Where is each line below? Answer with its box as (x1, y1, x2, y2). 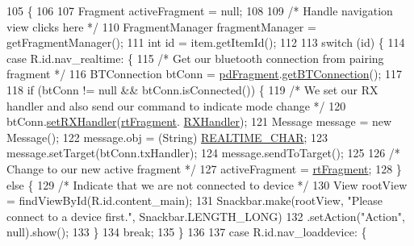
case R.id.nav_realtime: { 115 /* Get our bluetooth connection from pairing (6, 49, 384, 66)
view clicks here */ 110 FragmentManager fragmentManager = (6, 18, 316, 35)
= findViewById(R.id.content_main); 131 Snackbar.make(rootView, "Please (6, 192, 383, 209)
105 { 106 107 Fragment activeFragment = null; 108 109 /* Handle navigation (6, 2, 393, 19)
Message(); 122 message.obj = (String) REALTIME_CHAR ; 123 (6, 128, 328, 145)
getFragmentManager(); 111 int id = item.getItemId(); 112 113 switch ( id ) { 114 (6, 34, 405, 51)
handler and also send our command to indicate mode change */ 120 (6, 97, 346, 114)
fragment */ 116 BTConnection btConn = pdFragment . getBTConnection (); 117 (6, 65, 402, 82)
